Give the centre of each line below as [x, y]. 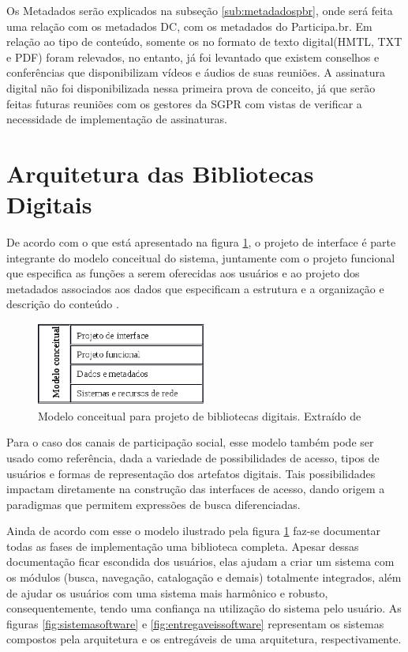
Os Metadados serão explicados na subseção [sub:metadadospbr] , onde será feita [200, 10]
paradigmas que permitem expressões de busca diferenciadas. [153, 504]
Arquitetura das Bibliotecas [160, 173]
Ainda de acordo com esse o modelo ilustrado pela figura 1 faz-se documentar [194, 531]
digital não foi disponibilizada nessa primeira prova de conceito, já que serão [191, 87]
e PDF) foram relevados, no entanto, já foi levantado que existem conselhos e [193, 57]
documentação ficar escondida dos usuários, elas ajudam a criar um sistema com [200, 562]
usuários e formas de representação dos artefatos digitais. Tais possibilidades [191, 473]
